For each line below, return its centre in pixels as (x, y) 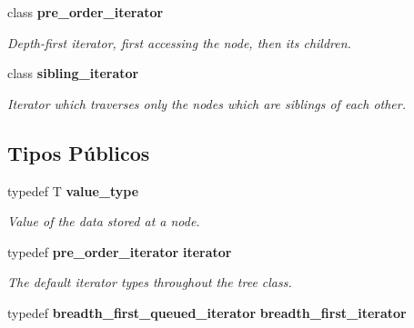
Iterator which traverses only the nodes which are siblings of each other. (207, 103)
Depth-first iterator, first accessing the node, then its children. (179, 42)
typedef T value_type (73, 190)
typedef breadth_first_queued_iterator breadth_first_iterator (207, 312)
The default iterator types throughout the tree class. (150, 282)
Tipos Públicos (79, 152)
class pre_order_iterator (86, 12)
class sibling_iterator (73, 73)
